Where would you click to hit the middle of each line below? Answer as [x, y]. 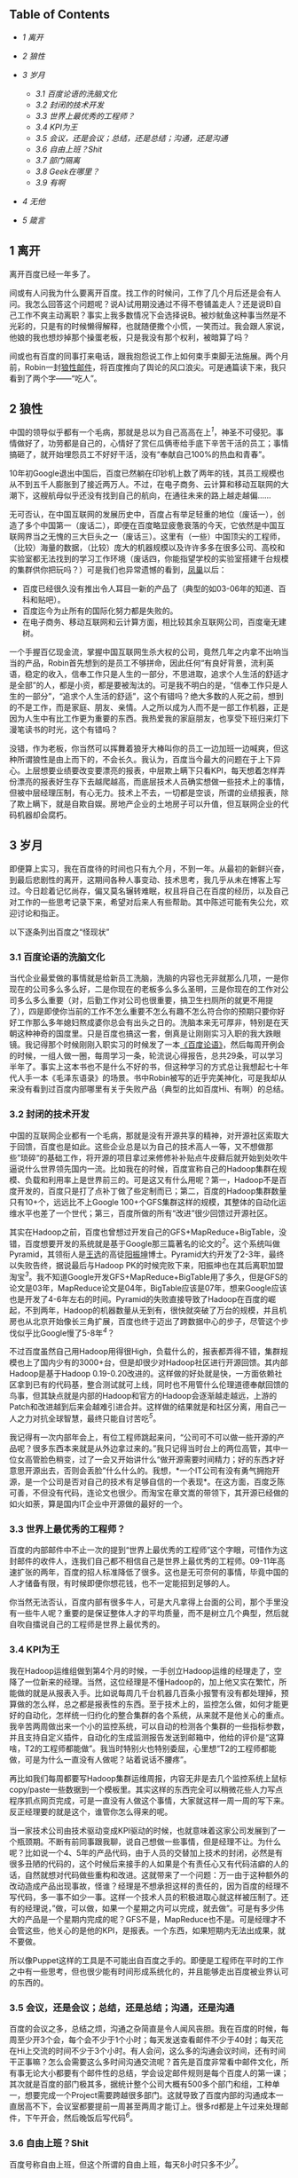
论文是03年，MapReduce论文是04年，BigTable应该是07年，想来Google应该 [148, 1288]
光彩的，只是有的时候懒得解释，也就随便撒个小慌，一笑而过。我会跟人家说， [149, 326]
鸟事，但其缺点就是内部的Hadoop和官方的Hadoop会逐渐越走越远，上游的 [143, 1396]
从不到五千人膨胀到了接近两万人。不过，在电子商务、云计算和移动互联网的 [145, 485]
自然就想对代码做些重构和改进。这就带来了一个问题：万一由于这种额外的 [157, 1874]
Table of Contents [60, 15]
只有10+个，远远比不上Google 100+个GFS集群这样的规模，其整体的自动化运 [148, 1202]
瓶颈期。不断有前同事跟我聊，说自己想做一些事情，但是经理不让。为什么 [149, 1842]
